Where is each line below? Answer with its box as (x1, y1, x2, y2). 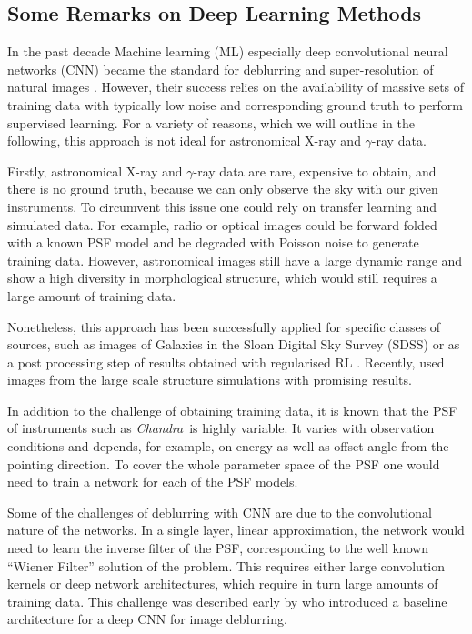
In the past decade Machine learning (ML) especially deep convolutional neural (7, 42, 448, 61)
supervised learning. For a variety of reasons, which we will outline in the (7, 113, 415, 132)
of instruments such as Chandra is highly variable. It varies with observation (7, 418, 435, 438)
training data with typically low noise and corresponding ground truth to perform (7, 95, 464, 114)
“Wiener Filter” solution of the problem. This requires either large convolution (7, 556, 445, 575)
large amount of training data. (7, 286, 176, 305)
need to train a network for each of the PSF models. (7, 472, 298, 491)
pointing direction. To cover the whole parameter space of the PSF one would (7, 454, 440, 473)
